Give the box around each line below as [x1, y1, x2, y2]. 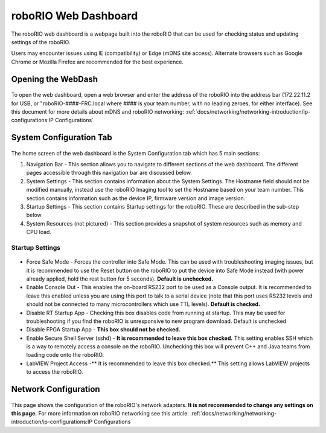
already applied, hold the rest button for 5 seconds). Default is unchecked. [26, 275, 214, 282]
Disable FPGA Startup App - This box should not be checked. [26, 326, 181, 333]
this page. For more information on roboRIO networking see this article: [11, 410, 190, 417]
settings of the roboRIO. [11, 38, 71, 45]
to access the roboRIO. [26, 368, 83, 376]
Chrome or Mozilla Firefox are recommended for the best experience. [11, 58, 184, 65]
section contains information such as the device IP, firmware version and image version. [26, 194, 246, 202]
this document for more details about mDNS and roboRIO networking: [11, 108, 184, 115]
